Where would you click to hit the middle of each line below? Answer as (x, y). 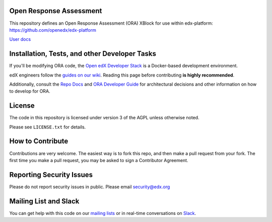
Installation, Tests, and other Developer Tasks (83, 54)
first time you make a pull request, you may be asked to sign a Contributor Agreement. (99, 160)
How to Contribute (39, 141)
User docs (20, 39)
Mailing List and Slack (44, 201)
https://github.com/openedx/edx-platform (53, 30)
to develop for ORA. (30, 91)
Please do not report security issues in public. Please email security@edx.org (90, 187)
